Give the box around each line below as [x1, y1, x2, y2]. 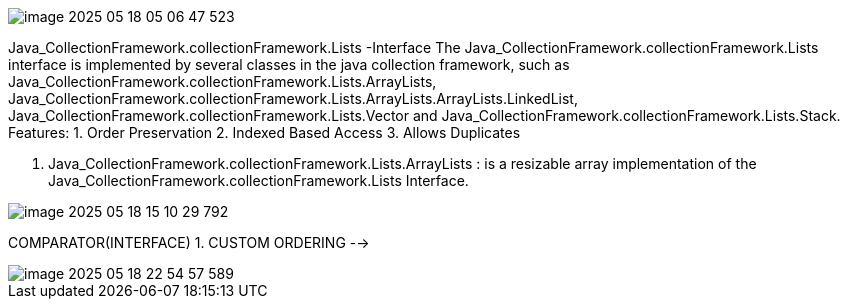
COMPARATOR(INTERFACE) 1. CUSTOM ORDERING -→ [8, 234, 370, 251]
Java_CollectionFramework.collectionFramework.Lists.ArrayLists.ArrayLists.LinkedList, [8, 90, 578, 107]
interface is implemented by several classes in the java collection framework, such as [8, 56, 570, 73]
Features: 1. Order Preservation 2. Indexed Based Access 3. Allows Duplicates [8, 124, 521, 141]
